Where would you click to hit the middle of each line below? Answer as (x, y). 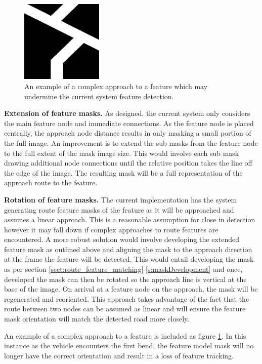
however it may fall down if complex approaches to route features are (111, 229)
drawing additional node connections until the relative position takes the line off (128, 163)
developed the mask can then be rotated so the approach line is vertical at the (125, 279)
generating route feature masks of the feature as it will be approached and (119, 209)
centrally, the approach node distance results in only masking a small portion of (128, 133)
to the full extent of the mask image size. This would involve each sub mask (122, 153)
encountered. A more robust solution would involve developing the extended (122, 239)
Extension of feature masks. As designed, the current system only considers (127, 113)
